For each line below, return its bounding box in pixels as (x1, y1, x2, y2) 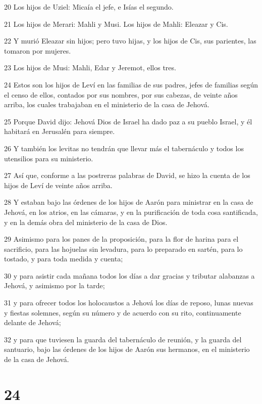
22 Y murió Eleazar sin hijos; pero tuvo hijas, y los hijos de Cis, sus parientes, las (4, 35, 256, 46)
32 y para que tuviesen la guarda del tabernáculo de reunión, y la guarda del (4, 334, 242, 344)
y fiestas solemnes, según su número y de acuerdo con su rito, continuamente (4, 307, 241, 318)
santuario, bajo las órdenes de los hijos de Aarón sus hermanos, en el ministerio (4, 344, 250, 354)
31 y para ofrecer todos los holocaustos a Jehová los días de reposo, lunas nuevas (4, 297, 253, 308)
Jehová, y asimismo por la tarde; (4, 280, 105, 291)
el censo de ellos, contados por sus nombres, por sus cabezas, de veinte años (4, 89, 238, 100)
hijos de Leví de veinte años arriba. (4, 179, 113, 190)
